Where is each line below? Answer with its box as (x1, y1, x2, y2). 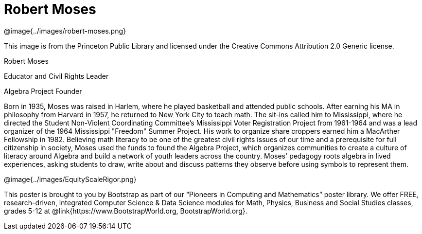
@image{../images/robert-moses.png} (4, 26, 126, 35)
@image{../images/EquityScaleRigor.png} (4, 175, 137, 183)
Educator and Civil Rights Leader (4, 72, 109, 80)
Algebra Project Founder (4, 87, 82, 95)
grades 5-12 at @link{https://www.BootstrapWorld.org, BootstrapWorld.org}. (4, 206, 247, 215)
